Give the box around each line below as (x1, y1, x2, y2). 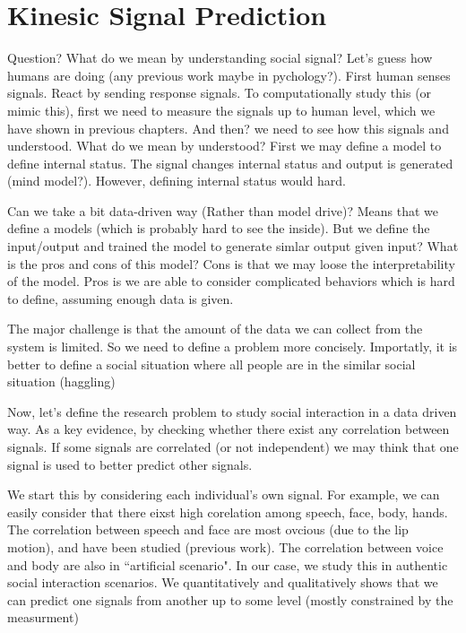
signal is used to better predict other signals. (7, 455, 253, 473)
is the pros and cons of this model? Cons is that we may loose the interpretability (7, 254, 455, 273)
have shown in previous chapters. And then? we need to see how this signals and (7, 118, 449, 137)
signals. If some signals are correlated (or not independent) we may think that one (7, 438, 459, 455)
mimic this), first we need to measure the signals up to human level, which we (7, 100, 436, 119)
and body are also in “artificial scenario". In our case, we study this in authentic (7, 555, 448, 574)
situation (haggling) (7, 372, 116, 391)
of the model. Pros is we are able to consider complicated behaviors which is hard (7, 272, 455, 290)
